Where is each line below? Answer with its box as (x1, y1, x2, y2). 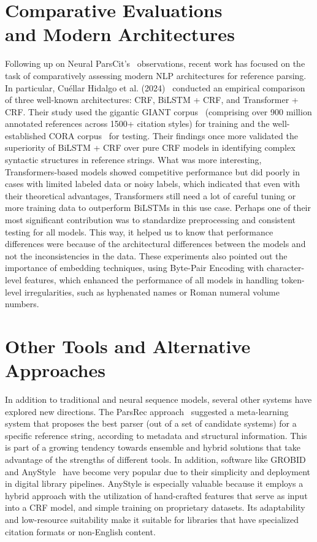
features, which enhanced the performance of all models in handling (24, 273, 278, 286)
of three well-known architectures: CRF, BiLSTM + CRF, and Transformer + (5, 93, 299, 106)
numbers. (5, 297, 39, 310)
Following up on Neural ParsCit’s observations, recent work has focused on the (5, 57, 305, 70)
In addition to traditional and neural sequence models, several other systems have (5, 393, 312, 406)
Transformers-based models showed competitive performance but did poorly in (5, 165, 300, 178)
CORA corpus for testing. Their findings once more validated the (48, 129, 298, 142)
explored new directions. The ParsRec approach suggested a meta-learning (5, 405, 289, 418)
